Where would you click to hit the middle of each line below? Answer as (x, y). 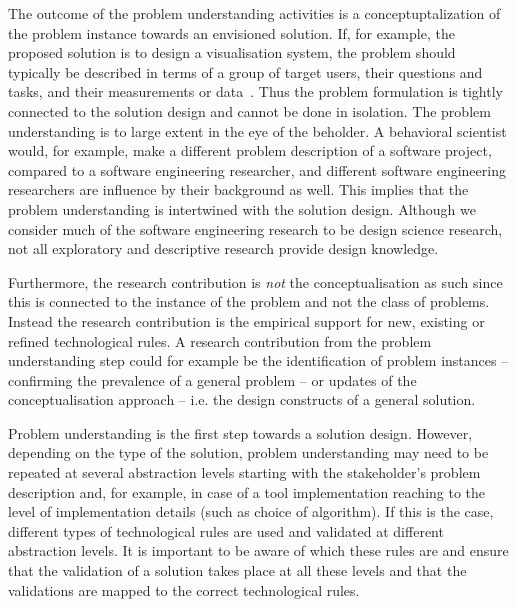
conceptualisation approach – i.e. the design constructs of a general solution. (242, 399)
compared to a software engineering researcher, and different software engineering (257, 169)
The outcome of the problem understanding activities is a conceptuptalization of (254, 13)
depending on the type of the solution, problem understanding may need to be (248, 452)
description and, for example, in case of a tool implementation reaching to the (247, 491)
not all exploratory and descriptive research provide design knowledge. (223, 248)
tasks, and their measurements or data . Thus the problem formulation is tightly (255, 91)
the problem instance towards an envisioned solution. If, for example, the (231, 32)
